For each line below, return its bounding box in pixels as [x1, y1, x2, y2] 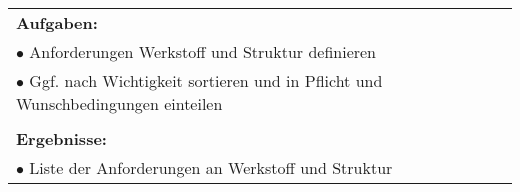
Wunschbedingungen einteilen [16, 92, 223, 115]
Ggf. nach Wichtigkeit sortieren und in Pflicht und [29, 69, 383, 92]
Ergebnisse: [16, 127, 107, 150]
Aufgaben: [16, 11, 98, 34]
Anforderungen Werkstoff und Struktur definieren [29, 40, 377, 63]
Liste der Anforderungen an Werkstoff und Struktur [29, 156, 393, 179]
